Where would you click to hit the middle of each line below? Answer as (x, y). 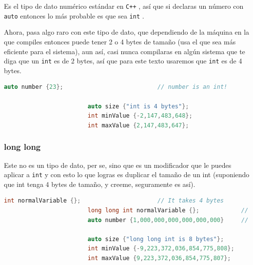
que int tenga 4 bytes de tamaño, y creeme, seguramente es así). (100, 184)
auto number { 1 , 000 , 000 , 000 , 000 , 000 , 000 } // (168, 220)
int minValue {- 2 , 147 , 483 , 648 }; (140, 116)
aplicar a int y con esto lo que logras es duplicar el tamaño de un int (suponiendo (127, 174)
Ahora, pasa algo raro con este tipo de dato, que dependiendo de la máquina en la (127, 32)
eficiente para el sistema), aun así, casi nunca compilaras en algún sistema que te (125, 51)
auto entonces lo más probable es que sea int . (74, 15)
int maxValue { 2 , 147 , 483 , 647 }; (138, 125)
